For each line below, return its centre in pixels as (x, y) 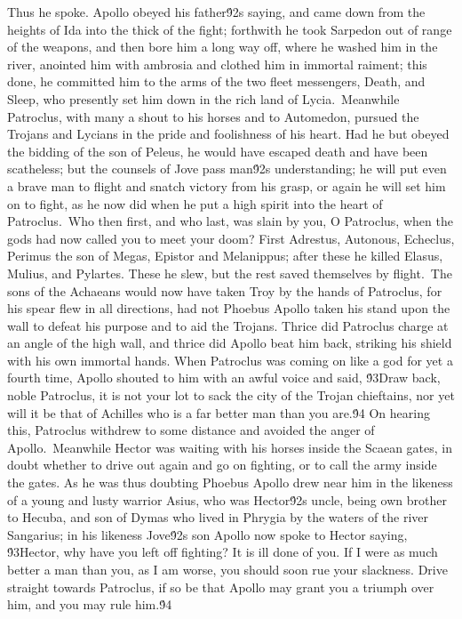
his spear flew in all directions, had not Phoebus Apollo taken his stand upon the (229, 308)
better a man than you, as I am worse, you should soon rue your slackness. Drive (227, 569)
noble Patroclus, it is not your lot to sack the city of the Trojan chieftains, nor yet (231, 395)
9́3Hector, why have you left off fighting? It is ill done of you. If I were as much (223, 552)
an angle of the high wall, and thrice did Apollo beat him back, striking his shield (230, 343)
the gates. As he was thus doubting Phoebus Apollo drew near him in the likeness (230, 482)
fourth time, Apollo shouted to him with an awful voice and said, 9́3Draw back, (224, 378)
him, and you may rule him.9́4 (90, 604)
